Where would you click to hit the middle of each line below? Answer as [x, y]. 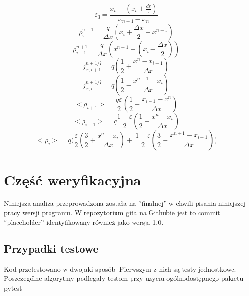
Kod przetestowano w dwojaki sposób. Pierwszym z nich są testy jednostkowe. [120, 268]
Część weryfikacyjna [73, 179]
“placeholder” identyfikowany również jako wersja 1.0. [84, 222]
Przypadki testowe [51, 248]
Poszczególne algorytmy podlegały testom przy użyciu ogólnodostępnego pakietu [124, 278]
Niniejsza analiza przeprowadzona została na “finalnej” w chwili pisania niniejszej [125, 203]
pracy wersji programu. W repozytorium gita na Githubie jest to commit [112, 213]
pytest [13, 287]
